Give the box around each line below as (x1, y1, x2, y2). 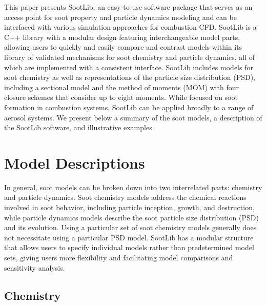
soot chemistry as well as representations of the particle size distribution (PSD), (4, 72, 256, 83)
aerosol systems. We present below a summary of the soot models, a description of (4, 112, 262, 123)
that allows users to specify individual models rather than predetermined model (4, 242, 254, 253)
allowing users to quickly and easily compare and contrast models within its (4, 42, 242, 52)
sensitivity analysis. (4, 262, 65, 273)
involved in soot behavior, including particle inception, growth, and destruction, (4, 202, 255, 213)
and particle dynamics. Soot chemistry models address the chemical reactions (4, 192, 247, 202)
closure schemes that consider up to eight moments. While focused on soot (4, 92, 238, 103)
